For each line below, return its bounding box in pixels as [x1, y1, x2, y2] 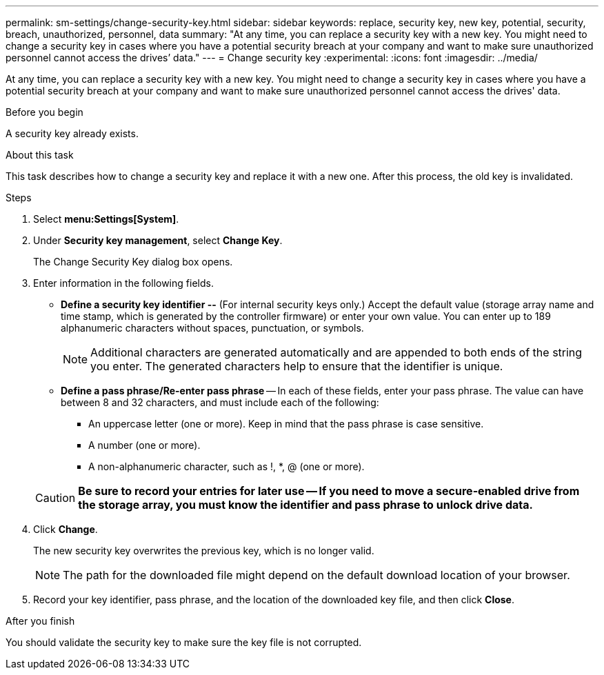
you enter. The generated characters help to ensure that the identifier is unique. [90, 359, 503, 373]
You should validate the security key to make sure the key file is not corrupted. [6, 636, 362, 648]
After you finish [6, 615, 75, 627]
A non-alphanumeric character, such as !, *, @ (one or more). [88, 461, 365, 472]
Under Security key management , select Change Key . [33, 234, 283, 246]
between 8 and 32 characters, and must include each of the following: [61, 396, 379, 408]
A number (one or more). [88, 439, 201, 451]
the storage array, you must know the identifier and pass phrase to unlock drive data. [78, 498, 533, 512]
